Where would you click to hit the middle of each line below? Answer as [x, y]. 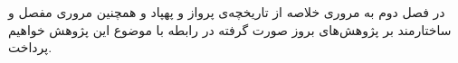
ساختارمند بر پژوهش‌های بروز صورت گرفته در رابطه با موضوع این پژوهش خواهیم [230, 29]
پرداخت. [30, 47]
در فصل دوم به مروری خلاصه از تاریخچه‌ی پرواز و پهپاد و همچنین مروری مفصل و [227, 12]
